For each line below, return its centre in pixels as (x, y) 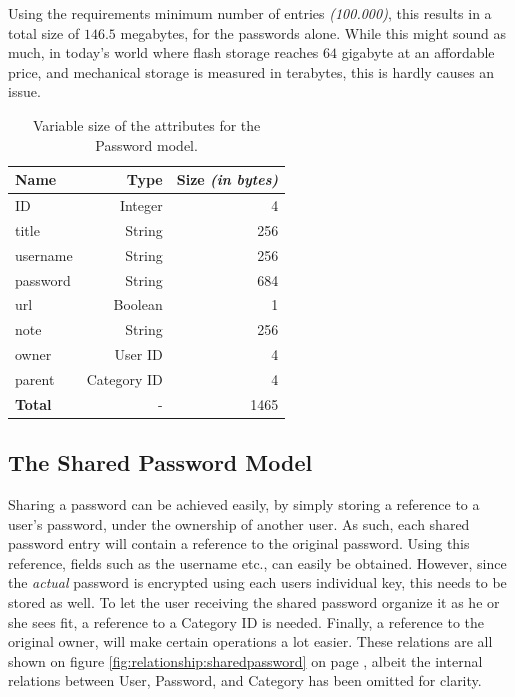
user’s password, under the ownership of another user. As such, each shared (239, 523)
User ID (138, 354)
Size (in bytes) (227, 179)
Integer (141, 205)
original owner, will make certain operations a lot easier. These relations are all (250, 641)
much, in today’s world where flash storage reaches (163, 52)
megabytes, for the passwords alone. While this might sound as (313, 32)
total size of (44, 32)
